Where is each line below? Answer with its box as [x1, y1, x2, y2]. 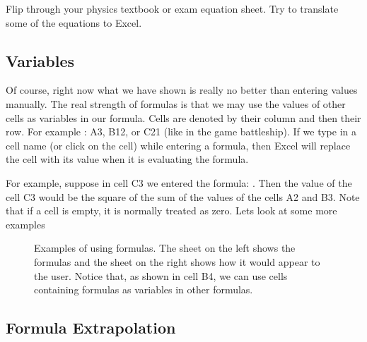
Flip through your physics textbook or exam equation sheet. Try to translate [6, 1, 339, 16]
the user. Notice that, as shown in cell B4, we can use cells [34, 268, 288, 283]
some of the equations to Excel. [6, 15, 142, 30]
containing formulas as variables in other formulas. [34, 282, 253, 297]
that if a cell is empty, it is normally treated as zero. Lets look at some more [6, 203, 337, 218]
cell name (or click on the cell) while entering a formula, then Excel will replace [6, 138, 351, 152]
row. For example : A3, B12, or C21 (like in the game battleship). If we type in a [6, 124, 356, 139]
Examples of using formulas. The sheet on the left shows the [34, 240, 296, 255]
